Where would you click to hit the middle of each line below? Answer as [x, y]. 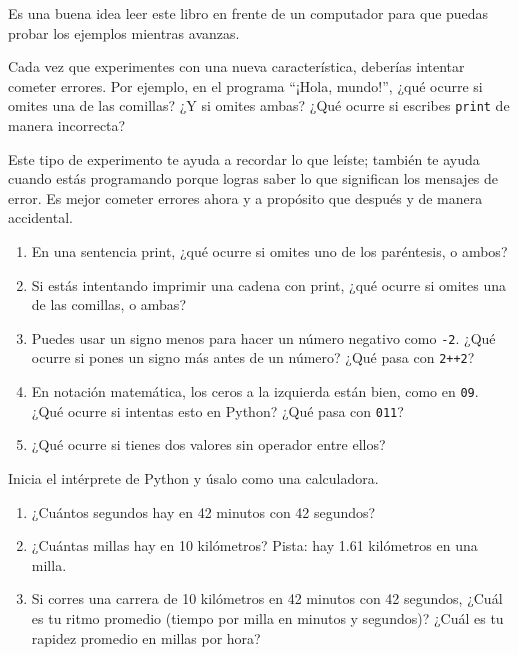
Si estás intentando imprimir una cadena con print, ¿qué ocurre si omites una [268, 284]
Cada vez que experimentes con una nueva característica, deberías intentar [236, 66]
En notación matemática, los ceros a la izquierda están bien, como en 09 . [255, 391]
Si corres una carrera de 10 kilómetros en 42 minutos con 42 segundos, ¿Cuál [267, 598]
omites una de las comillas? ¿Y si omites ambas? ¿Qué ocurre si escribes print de [259, 105]
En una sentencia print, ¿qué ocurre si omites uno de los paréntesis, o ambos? [269, 251]
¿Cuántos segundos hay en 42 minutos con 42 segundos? [203, 511]
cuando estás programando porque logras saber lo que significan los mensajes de [253, 178]
